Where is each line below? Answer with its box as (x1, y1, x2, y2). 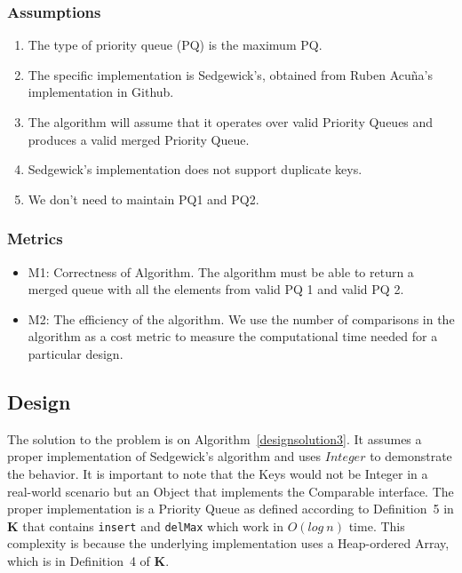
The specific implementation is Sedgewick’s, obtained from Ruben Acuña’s (28, 65, 433, 84)
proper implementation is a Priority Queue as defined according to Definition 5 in (7, 499, 454, 518)
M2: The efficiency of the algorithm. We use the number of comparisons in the (28, 309, 455, 328)
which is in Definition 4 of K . (7, 551, 170, 569)
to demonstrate (370, 447, 452, 466)
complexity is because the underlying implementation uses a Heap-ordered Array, (7, 534, 450, 553)
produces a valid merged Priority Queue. (28, 130, 250, 148)
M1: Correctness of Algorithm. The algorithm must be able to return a (28, 262, 414, 281)
